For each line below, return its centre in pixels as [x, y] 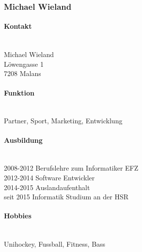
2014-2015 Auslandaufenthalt [47, 187]
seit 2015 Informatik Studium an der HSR [66, 197]
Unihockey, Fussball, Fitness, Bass [55, 244]
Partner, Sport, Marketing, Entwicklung [63, 121]
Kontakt [18, 26]
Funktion [19, 92]
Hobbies [18, 216]
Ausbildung [23, 140]
